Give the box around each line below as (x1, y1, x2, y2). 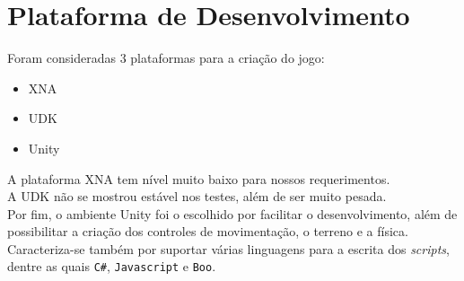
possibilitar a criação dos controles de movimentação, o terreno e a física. (7, 222, 408, 241)
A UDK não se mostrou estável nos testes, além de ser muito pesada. (7, 187, 387, 206)
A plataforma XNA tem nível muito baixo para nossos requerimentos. (7, 169, 390, 188)
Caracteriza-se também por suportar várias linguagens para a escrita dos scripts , (7, 239, 450, 258)
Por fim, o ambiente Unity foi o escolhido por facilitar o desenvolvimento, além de (7, 204, 458, 223)
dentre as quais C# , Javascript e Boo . (7, 257, 216, 276)
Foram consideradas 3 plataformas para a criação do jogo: (7, 48, 325, 67)
